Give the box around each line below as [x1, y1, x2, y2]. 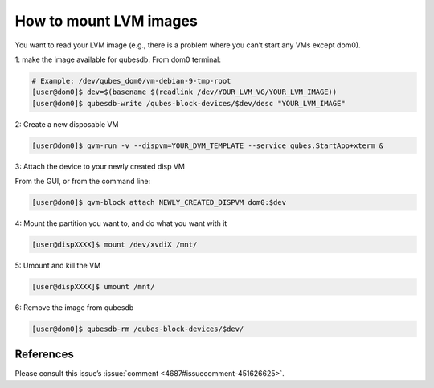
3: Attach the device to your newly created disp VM [14, 161, 185, 171]
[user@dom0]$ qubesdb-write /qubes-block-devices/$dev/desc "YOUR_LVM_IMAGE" [31, 99, 346, 108]
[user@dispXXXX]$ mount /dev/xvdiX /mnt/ [31, 240, 198, 249]
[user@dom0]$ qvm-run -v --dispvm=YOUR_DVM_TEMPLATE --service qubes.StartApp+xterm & [31, 141, 384, 150]
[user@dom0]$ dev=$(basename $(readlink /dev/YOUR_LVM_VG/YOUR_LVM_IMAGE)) [31, 88, 338, 96]
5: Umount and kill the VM [14, 260, 101, 270]
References [14, 348, 74, 361]
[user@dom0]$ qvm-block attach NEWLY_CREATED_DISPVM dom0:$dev [31, 198, 287, 207]
